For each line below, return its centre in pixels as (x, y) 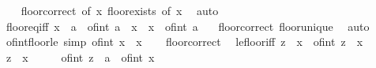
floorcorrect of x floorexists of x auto (120, 10)
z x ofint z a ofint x (80, 57)
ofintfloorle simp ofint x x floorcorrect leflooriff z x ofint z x (184, 42)
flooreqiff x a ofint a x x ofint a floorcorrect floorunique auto (188, 26)
